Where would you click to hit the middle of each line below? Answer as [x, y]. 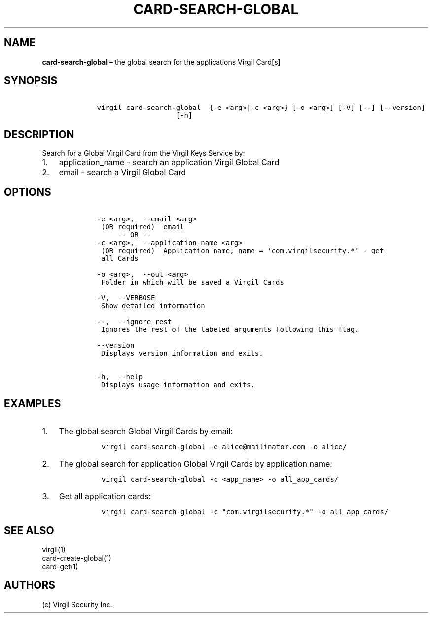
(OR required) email [143, 227]
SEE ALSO [29, 531]
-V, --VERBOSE [126, 298]
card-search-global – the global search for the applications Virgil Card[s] [161, 62]
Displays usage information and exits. [178, 385]
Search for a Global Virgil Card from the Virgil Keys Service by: [144, 153]
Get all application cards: [105, 496]
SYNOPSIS [31, 81]
